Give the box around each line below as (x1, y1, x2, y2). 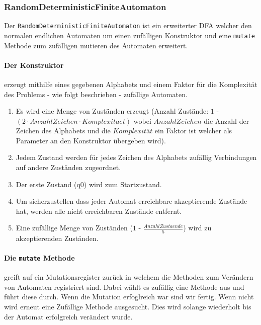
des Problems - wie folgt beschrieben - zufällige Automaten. (4, 89, 188, 99)
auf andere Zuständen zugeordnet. (16, 162, 121, 173)
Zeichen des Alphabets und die (16, 125, 111, 136)
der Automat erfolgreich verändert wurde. (4, 311, 133, 321)
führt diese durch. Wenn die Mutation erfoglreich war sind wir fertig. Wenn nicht (4, 291, 254, 302)
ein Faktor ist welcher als (154, 125, 232, 136)
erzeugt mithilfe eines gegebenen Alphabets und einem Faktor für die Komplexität (4, 78, 257, 89)
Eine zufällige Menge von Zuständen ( (16, 222, 133, 233)
